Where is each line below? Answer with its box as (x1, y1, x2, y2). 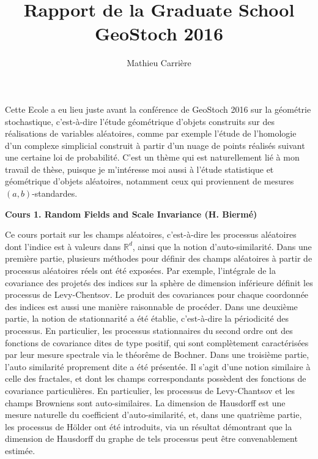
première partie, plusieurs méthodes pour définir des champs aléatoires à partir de (5, 252, 312, 265)
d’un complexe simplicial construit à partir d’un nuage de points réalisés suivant (5, 138, 305, 151)
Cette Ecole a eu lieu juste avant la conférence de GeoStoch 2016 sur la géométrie (5, 102, 311, 115)
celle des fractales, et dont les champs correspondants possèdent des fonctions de (5, 372, 306, 385)
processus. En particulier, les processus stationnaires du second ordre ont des (5, 324, 293, 336)
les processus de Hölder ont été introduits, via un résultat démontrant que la (5, 420, 292, 433)
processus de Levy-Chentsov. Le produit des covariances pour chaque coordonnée (5, 288, 309, 301)
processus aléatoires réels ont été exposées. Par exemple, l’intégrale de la (5, 264, 276, 277)
